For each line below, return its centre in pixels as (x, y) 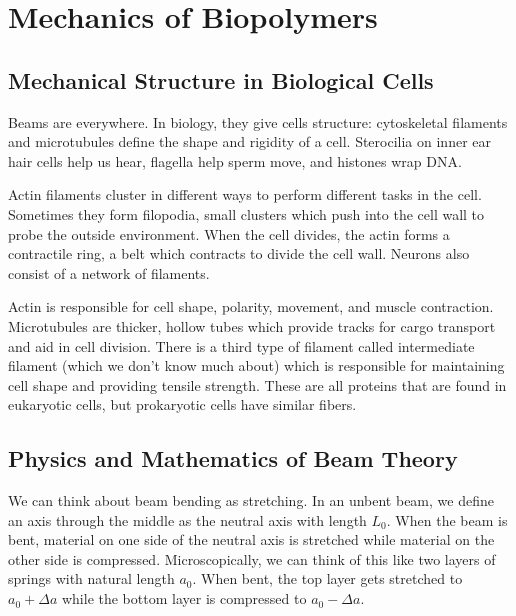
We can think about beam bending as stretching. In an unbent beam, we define (251, 500)
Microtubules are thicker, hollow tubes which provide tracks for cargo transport (252, 325)
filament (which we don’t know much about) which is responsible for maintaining (256, 365)
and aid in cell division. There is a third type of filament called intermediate (241, 345)
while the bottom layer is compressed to (184, 598)
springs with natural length (91, 578)
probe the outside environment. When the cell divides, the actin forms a (229, 233)
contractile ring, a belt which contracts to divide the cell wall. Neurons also (239, 253)
